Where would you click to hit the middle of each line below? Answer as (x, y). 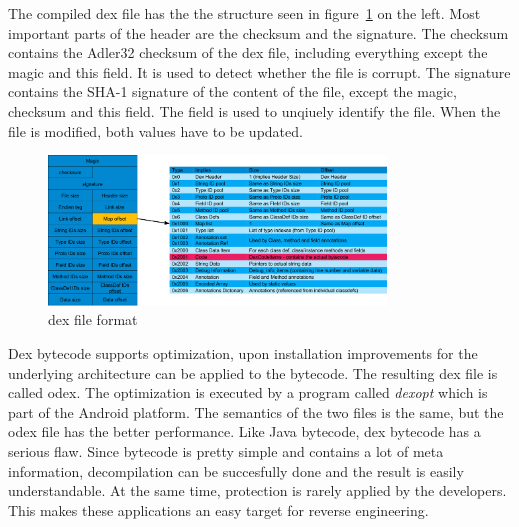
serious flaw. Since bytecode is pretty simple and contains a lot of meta (226, 451)
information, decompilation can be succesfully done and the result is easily (236, 470)
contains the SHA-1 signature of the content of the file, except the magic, (232, 91)
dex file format (93, 319)
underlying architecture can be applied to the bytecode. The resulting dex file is (253, 372)
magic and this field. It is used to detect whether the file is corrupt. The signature (259, 71)
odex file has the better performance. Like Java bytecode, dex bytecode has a (244, 431)
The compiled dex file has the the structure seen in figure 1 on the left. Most (244, 13)
